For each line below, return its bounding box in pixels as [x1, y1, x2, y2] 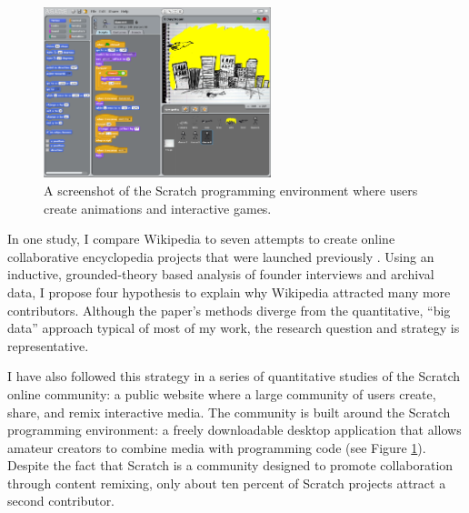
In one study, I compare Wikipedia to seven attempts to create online [7, 229, 395, 248]
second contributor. [7, 491, 115, 510]
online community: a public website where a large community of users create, [7, 384, 436, 403]
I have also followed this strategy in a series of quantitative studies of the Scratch [7, 367, 461, 386]
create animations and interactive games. [44, 198, 272, 217]
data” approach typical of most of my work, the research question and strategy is [7, 318, 460, 337]
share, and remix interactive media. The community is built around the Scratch [7, 402, 451, 421]
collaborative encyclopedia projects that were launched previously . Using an [7, 246, 434, 266]
